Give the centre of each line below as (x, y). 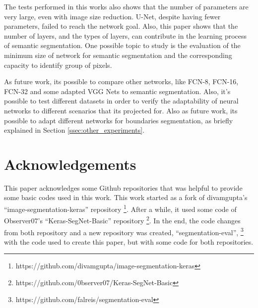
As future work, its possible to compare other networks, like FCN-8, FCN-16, (121, 81)
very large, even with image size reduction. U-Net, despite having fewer (112, 16)
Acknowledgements (70, 164)
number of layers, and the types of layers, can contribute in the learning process (126, 35)
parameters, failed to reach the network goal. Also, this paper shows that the (121, 26)
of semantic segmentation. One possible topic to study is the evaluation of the (122, 45)
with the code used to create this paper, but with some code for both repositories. (129, 241)
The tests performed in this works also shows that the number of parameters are (126, 6)
